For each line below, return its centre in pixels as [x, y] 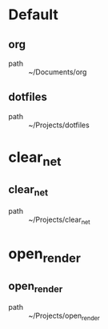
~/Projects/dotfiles [59, 125]
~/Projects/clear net [59, 220]
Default [33, 15]
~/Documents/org [58, 72]
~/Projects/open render [64, 316]
